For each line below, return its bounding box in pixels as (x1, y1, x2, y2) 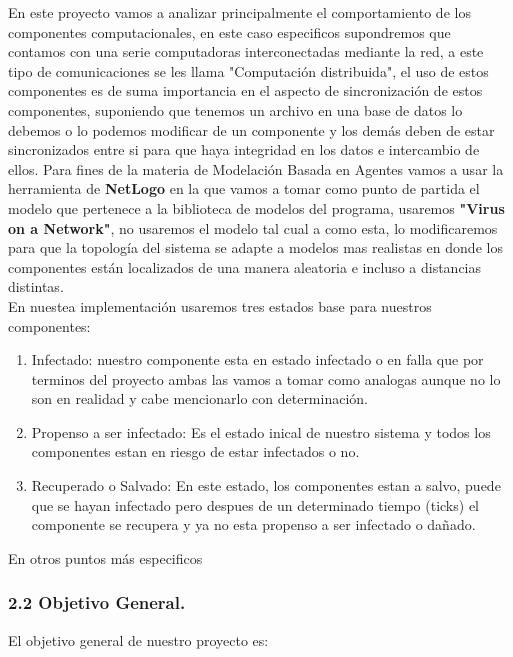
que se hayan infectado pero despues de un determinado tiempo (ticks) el (31, 494, 479, 515)
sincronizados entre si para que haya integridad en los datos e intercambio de (8, 139, 480, 160)
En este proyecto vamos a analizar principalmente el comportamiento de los (8, 2, 471, 22)
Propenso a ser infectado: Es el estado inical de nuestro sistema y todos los (31, 421, 491, 442)
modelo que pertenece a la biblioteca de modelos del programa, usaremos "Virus (8, 197, 505, 218)
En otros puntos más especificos (8, 547, 203, 568)
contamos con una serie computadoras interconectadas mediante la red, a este (8, 41, 484, 62)
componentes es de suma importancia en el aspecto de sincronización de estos (8, 80, 483, 101)
